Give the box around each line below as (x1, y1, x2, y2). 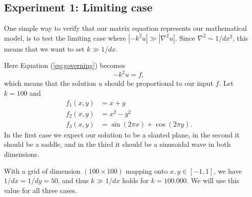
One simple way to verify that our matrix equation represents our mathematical (4, 23, 247, 33)
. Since (175, 32, 195, 43)
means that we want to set (4, 43, 85, 54)
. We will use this (187, 175, 240, 186)
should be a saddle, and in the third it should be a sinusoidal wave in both (4, 139, 231, 149)
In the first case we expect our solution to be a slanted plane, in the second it (4, 129, 240, 139)
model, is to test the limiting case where (4, 32, 126, 43)
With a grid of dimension (4, 165, 81, 176)
